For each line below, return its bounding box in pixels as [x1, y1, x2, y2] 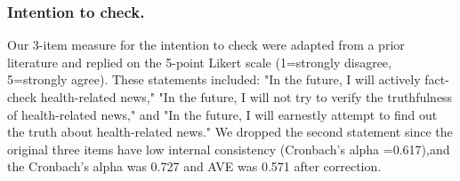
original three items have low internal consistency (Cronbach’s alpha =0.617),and [7, 139, 450, 158]
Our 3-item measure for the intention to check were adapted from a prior [7, 35, 405, 54]
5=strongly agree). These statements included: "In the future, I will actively [7, 70, 421, 89]
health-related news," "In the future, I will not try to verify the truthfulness [40, 88, 453, 106]
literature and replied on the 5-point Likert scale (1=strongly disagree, [7, 52, 391, 71]
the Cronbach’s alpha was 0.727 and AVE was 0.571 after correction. [7, 157, 382, 176]
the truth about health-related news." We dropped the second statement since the [7, 122, 453, 141]
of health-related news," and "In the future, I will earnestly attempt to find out [7, 105, 438, 123]
